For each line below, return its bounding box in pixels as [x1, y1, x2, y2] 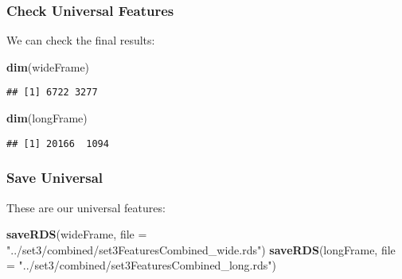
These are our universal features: [6, 199, 166, 215]
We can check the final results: [6, 32, 155, 48]
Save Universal [6, 168, 103, 188]
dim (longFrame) [6, 110, 88, 126]
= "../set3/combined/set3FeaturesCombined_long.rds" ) [6, 257, 276, 273]
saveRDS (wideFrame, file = [6, 226, 147, 242]
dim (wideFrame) [6, 58, 90, 75]
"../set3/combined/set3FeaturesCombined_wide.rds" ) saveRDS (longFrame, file [6, 241, 396, 258]
